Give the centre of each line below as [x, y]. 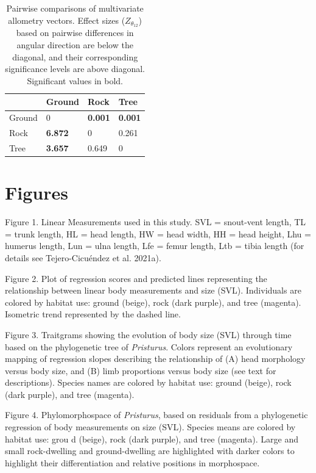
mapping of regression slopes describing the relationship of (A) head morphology [155, 359]
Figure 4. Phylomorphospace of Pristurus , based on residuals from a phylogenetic [156, 415]
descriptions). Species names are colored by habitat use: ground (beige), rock [148, 382]
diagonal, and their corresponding [75, 56]
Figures [37, 193]
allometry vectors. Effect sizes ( [67, 20]
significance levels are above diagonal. [75, 69]
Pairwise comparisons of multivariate [75, 8]
